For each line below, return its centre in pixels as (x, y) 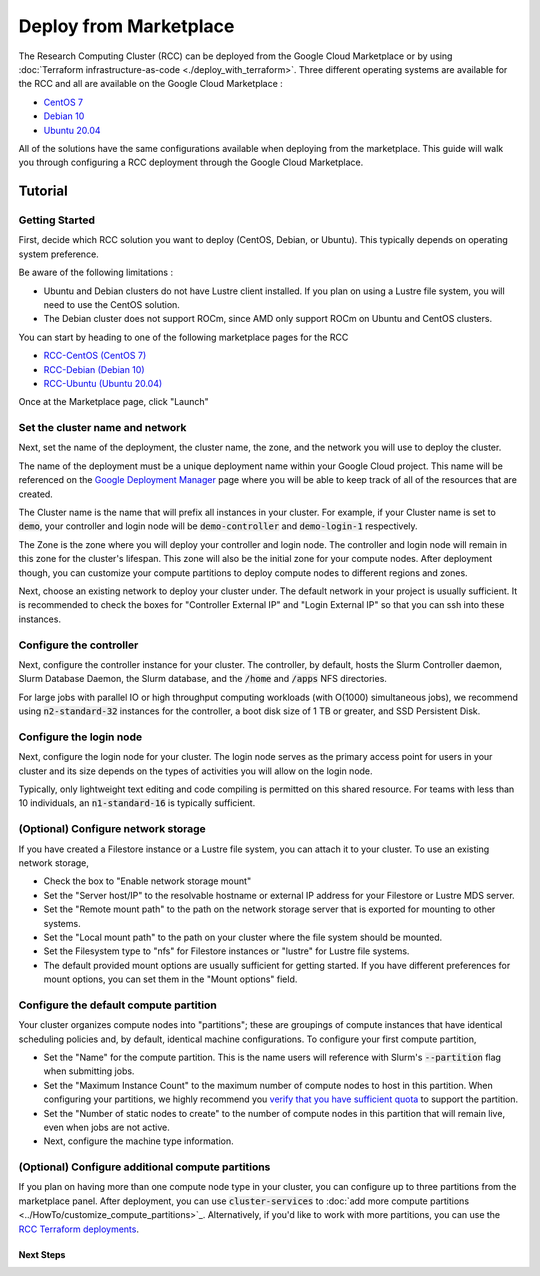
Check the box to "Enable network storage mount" (147, 881)
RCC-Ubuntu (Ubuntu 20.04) (103, 383)
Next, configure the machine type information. (138, 1141)
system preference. (58, 254)
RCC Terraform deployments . (79, 1229)
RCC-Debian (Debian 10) (94, 369)
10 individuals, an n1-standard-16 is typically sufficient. (137, 803)
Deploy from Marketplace (126, 26)
